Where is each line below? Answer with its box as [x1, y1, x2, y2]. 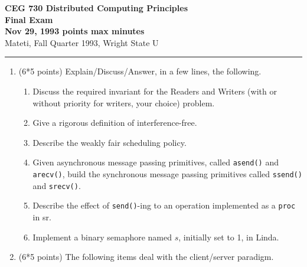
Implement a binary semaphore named [32, 230, 172, 243]
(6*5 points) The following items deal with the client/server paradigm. [18, 250, 274, 263]
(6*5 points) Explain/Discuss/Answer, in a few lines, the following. [18, 65, 262, 77]
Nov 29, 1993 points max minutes [5, 25, 145, 37]
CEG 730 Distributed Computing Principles [5, 2, 188, 14]
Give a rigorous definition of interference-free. [32, 116, 197, 129]
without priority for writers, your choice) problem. [32, 96, 215, 109]
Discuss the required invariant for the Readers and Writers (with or [32, 84, 277, 97]
